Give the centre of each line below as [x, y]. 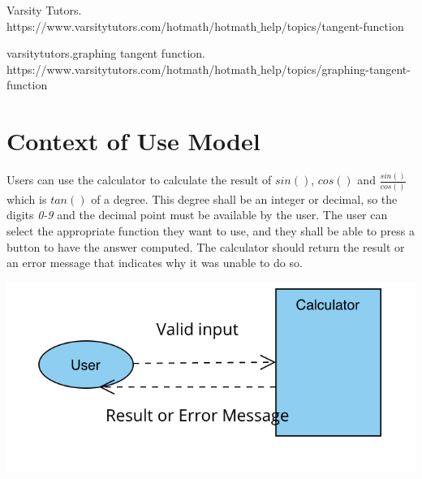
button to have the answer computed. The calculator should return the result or [206, 246]
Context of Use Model [133, 141]
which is [27, 199]
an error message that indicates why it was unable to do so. [155, 263]
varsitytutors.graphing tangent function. [106, 53]
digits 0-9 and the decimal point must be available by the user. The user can [197, 215]
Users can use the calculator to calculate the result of [139, 180]
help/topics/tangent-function [332, 26]
